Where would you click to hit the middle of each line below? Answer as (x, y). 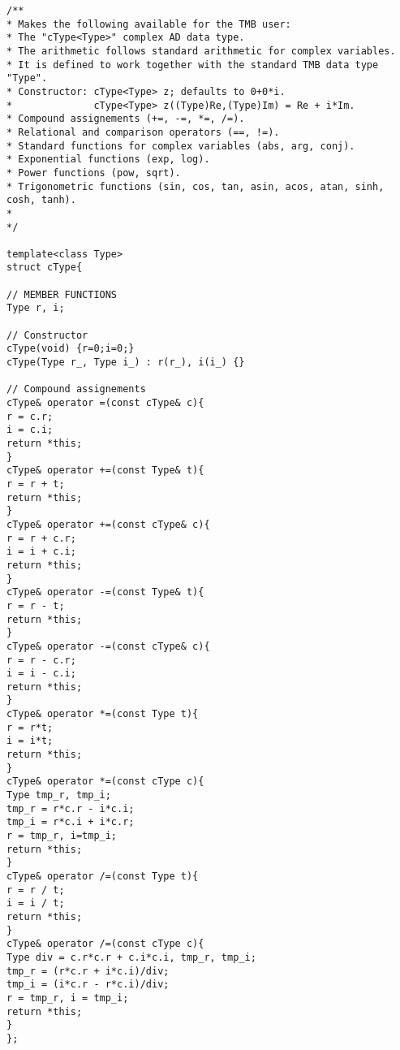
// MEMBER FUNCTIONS (62, 294)
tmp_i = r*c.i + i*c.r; (71, 822)
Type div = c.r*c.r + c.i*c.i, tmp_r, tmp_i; (131, 957)
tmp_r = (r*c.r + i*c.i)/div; (88, 971)
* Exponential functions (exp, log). (108, 160)
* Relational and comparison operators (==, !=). (143, 132)
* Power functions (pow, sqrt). (94, 173)
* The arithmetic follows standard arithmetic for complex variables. (201, 51)
